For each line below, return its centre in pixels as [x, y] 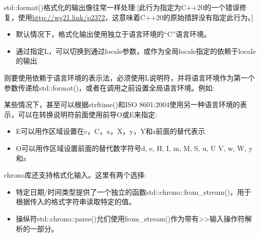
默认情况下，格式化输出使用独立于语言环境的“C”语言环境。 [113, 34]
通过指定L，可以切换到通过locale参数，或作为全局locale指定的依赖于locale [136, 51]
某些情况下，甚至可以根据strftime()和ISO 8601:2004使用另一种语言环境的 [122, 104]
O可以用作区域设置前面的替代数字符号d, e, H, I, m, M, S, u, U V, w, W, [131, 148]
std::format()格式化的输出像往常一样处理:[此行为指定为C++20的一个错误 [122, 7]
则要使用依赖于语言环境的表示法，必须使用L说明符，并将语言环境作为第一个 [129, 77]
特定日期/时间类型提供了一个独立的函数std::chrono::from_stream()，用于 [134, 191]
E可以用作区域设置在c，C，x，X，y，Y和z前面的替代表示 [110, 131]
